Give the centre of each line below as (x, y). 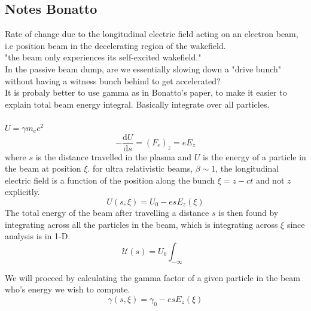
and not (270, 180)
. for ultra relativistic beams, (140, 168)
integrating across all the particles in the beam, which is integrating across (141, 224)
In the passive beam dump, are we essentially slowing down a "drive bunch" (143, 68)
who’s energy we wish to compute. (68, 289)
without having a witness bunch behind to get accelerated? (113, 80)
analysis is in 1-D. (38, 236)
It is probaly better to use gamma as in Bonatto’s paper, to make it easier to (146, 92)
